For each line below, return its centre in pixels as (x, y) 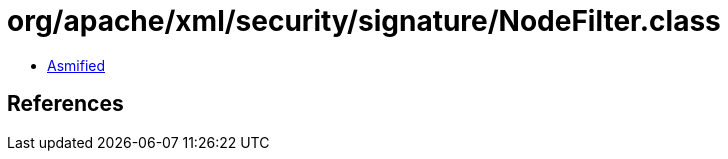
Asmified (76, 65)
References (65, 104)
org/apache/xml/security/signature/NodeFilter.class (364, 21)
